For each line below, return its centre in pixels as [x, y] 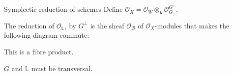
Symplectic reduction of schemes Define [63, 9]
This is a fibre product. [39, 52]
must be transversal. [62, 68]
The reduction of [29, 25]
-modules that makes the [192, 25]
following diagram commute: [47, 35]
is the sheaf [107, 25]
